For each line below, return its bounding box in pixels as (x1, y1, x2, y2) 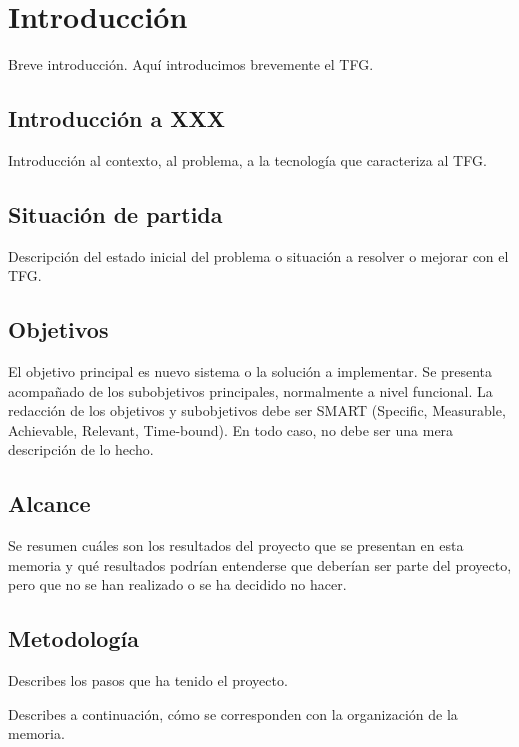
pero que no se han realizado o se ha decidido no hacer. (8, 574, 347, 595)
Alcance (8, 488, 91, 519)
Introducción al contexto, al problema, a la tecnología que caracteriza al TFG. (8, 149, 487, 170)
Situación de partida (8, 198, 223, 229)
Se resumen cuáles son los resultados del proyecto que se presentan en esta (8, 535, 464, 556)
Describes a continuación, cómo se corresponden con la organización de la (8, 703, 458, 724)
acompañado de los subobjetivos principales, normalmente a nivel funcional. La (8, 380, 493, 401)
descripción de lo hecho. (8, 439, 154, 460)
